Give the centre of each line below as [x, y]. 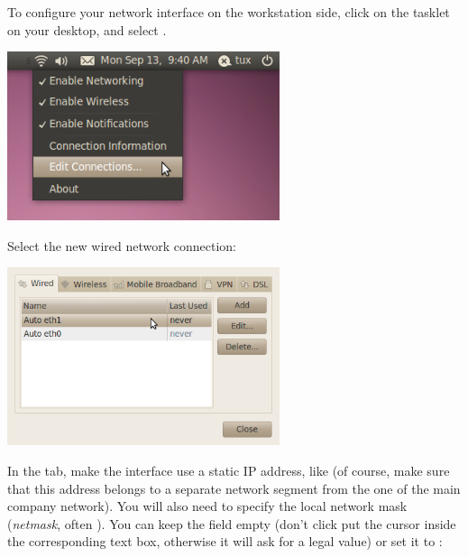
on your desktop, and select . [87, 29]
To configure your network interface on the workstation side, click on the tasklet [229, 12]
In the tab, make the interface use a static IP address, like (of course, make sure [229, 470]
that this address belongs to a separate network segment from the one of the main [234, 488]
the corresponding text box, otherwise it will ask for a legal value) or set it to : [225, 541]
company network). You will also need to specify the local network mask [207, 506]
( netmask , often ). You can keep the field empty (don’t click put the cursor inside [232, 523]
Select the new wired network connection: [122, 245]
